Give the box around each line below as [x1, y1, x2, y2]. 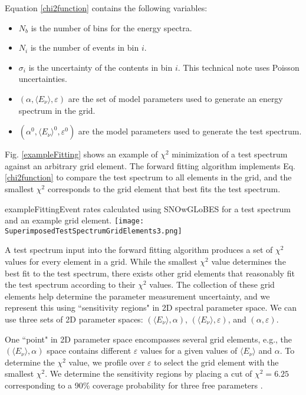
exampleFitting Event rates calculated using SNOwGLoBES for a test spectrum [5, 202, 291, 215]
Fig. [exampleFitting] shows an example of [5, 148, 158, 160]
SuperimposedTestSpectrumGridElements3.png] [5, 226, 182, 235]
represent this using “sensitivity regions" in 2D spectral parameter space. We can [5, 301, 297, 314]
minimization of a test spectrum [172, 148, 288, 160]
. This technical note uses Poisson [177, 61, 300, 73]
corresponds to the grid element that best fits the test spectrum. [47, 182, 281, 195]
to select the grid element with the [154, 355, 279, 368]
